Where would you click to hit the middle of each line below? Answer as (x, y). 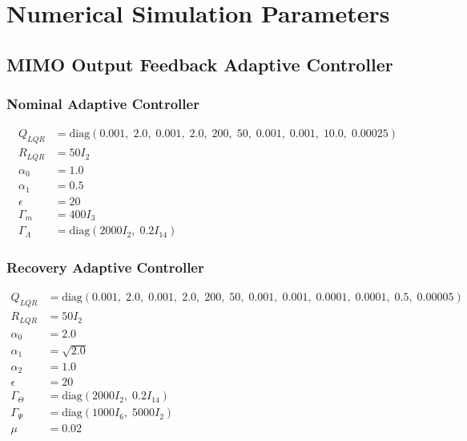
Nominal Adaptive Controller (103, 104)
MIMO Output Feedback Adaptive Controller (200, 64)
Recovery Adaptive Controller (105, 267)
